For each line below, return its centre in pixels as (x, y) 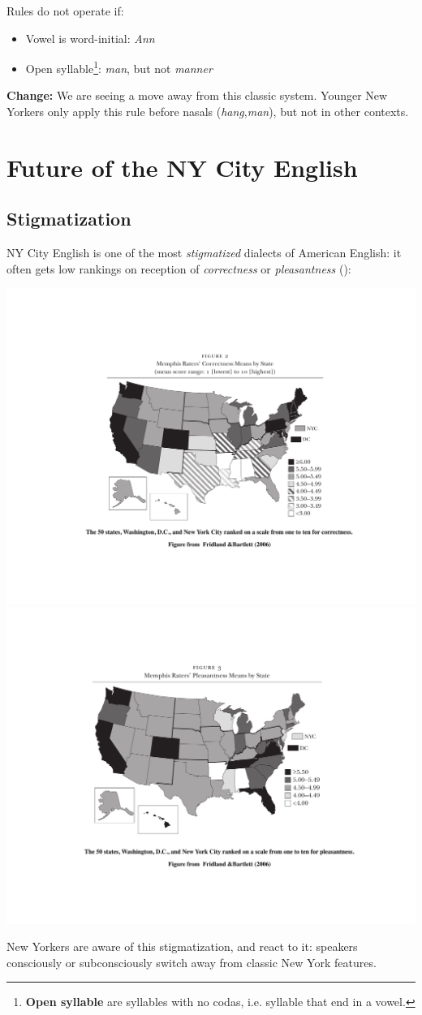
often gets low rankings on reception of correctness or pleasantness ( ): (179, 268)
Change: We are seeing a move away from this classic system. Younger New (197, 95)
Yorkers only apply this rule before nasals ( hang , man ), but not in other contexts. (208, 112)
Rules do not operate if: (65, 11)
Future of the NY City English (182, 167)
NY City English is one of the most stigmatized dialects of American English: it (204, 253)
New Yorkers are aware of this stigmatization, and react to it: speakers (182, 946)
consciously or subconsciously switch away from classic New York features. (192, 962)
